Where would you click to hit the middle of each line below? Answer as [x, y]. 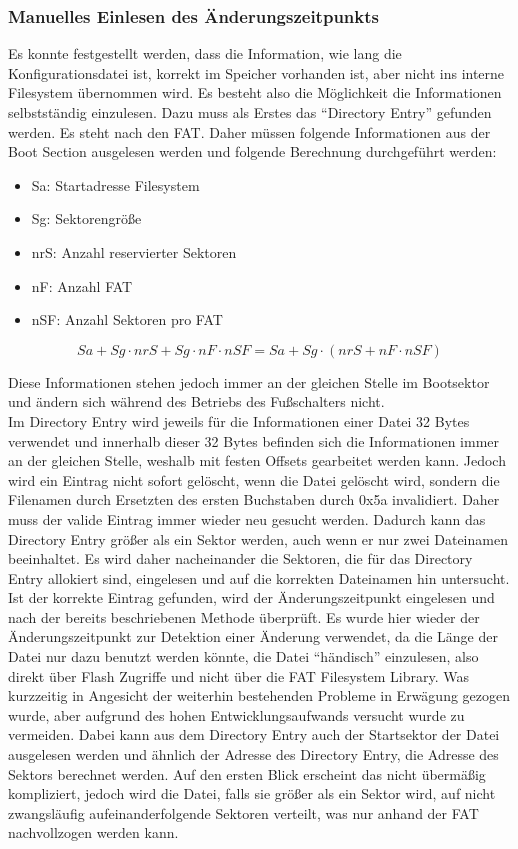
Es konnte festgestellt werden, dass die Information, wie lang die [205, 53]
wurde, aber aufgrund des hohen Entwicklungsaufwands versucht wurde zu [236, 714]
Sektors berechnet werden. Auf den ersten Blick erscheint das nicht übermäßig [247, 773]
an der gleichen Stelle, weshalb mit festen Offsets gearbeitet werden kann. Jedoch [257, 460]
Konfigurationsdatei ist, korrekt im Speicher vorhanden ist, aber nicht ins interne [256, 72]
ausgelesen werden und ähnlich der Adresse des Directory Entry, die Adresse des [253, 754]
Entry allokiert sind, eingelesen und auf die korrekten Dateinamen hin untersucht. [259, 577]
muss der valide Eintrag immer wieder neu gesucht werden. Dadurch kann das [247, 518]
